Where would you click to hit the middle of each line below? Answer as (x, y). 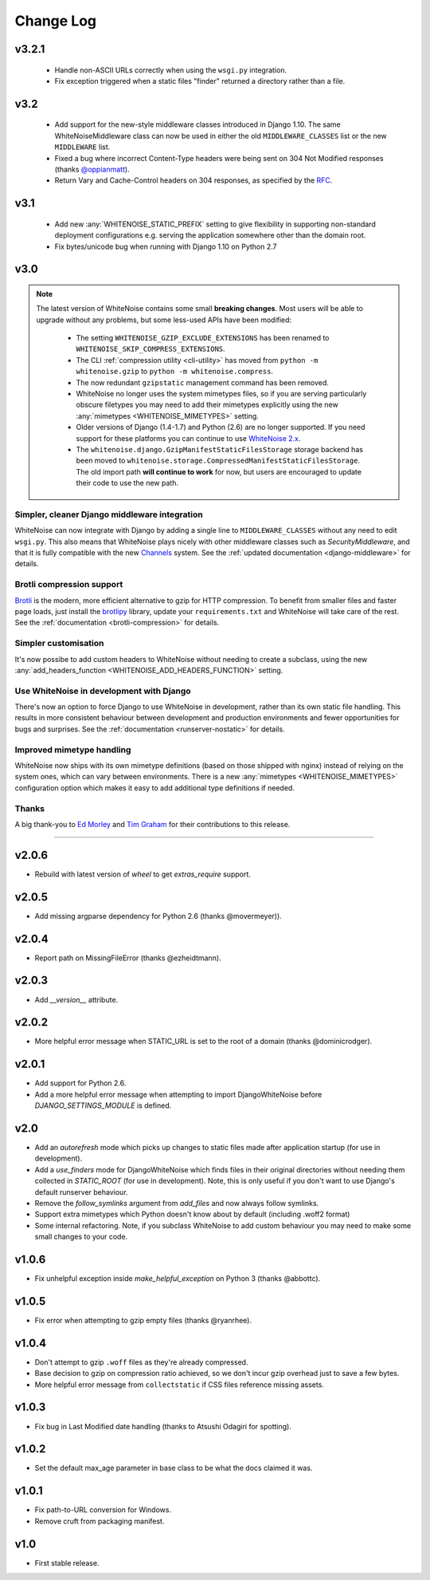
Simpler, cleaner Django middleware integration (109, 514)
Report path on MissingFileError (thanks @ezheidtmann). (128, 958)
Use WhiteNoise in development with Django (103, 691)
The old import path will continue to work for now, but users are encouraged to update (219, 471)
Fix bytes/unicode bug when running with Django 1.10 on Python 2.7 (166, 246)
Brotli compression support (69, 585)
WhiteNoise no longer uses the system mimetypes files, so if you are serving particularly (221, 394)
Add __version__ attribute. (76, 999)
